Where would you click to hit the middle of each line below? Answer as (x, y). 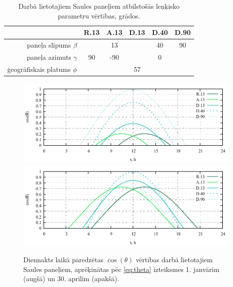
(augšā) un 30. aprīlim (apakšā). (71, 279)
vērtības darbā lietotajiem (174, 260)
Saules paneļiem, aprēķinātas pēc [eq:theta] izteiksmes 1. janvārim (121, 269)
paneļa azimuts (49, 57)
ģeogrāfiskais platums (39, 69)
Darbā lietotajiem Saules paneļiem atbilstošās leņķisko (99, 6)
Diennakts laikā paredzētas (63, 260)
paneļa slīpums (49, 45)
